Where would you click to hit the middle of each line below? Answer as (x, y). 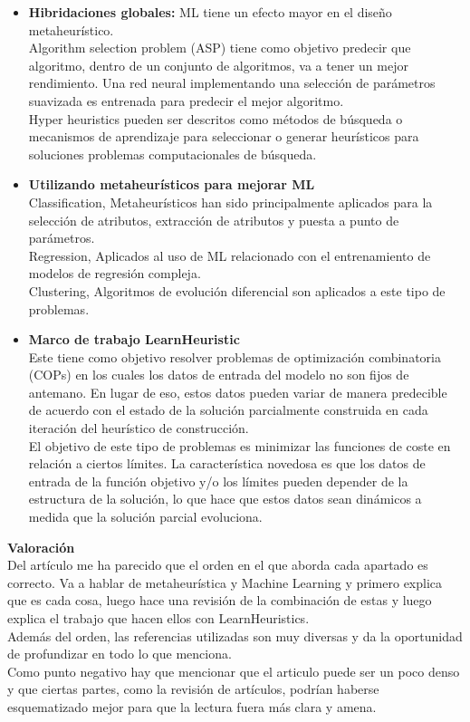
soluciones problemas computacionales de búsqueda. (173, 154)
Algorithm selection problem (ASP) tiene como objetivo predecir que (220, 48)
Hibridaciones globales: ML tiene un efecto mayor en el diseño (210, 12)
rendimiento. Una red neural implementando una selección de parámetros (232, 83)
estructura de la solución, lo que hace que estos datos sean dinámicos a (225, 499)
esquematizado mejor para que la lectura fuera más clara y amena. (192, 706)
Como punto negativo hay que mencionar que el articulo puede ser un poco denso (234, 671)
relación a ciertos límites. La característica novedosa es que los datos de (227, 463)
